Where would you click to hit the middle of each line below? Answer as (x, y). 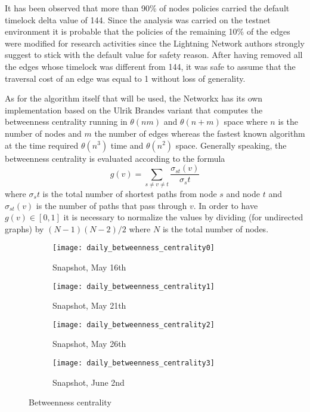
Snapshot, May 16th (89, 267)
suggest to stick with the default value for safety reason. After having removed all (154, 55)
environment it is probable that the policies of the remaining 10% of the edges (148, 31)
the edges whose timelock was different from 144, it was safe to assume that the (150, 66)
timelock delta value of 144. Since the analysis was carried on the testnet (138, 19)
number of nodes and (43, 133)
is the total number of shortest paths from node (130, 193)
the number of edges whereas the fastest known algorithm (200, 133)
